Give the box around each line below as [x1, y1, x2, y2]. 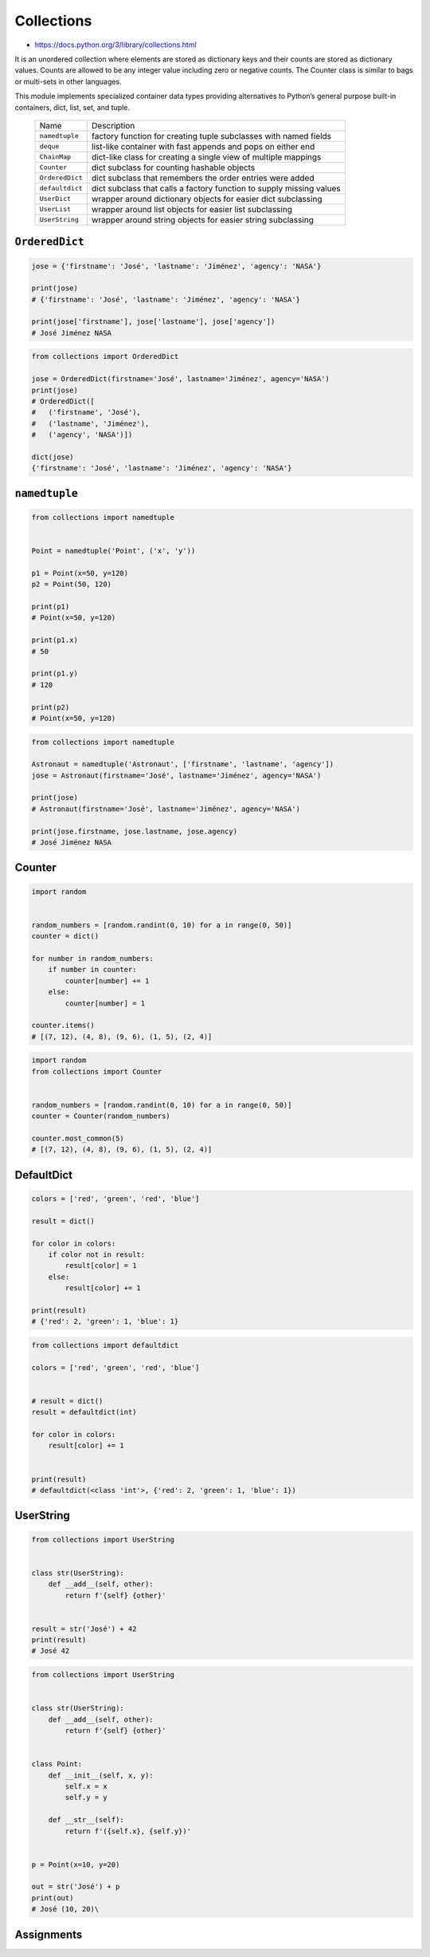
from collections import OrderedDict [31, 352, 179, 361]
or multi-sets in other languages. [14, 77, 123, 86]
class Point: [31, 1759, 83, 1769]
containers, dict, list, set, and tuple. [14, 102, 131, 112]
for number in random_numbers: [31, 954, 154, 963]
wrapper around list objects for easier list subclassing [92, 203, 292, 215]
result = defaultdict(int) [31, 1408, 137, 1417]
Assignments [14, 1927, 83, 1941]
